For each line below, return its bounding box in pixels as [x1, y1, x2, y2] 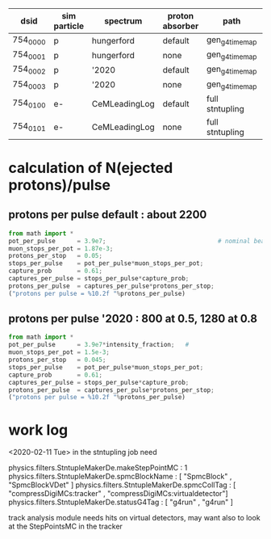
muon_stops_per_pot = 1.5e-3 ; [8, 348, 110, 356]
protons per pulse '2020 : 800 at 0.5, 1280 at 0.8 [8, 312, 258, 326]
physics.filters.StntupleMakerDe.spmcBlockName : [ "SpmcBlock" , [8, 472, 232, 482]
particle [53, 20, 85, 32]
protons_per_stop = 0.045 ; [8, 356, 106, 364]
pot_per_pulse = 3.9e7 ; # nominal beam [8, 237, 269, 245]
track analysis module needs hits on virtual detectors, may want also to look [8, 513, 261, 523]
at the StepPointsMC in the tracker [8, 521, 123, 532]
